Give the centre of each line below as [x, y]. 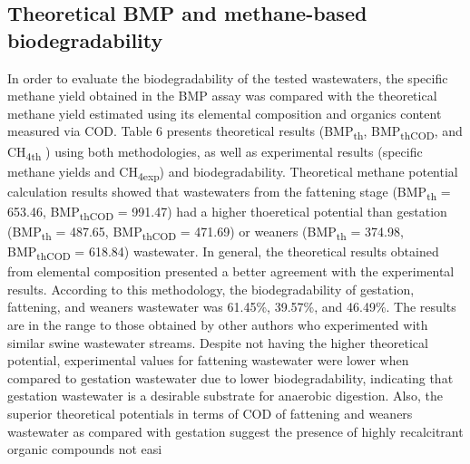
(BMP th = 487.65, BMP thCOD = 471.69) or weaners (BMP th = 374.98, [206, 232]
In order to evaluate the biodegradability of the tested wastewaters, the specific [228, 77]
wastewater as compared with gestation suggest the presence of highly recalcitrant [235, 431]
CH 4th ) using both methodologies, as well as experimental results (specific [215, 152]
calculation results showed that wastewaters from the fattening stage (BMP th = [229, 192]
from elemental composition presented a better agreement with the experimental [231, 271]
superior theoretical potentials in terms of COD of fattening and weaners [210, 413]
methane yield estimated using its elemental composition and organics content [225, 113]
